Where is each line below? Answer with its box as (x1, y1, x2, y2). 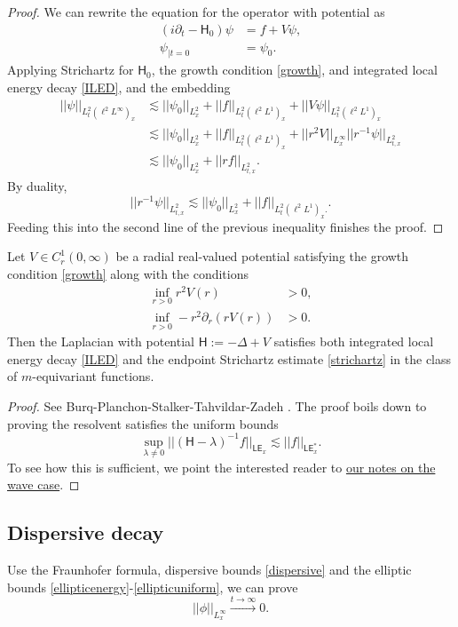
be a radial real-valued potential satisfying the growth (115, 247, 409, 266)
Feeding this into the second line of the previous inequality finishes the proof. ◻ (7, 217, 444, 235)
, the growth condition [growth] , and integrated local (151, 60, 438, 79)
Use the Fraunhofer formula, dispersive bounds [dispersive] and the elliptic (7, 560, 412, 579)
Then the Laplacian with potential (7, 332, 194, 351)
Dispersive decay (7, 519, 164, 546)
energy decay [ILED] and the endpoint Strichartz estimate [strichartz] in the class (7, 349, 452, 368)
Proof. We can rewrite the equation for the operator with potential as (7, 3, 385, 20)
